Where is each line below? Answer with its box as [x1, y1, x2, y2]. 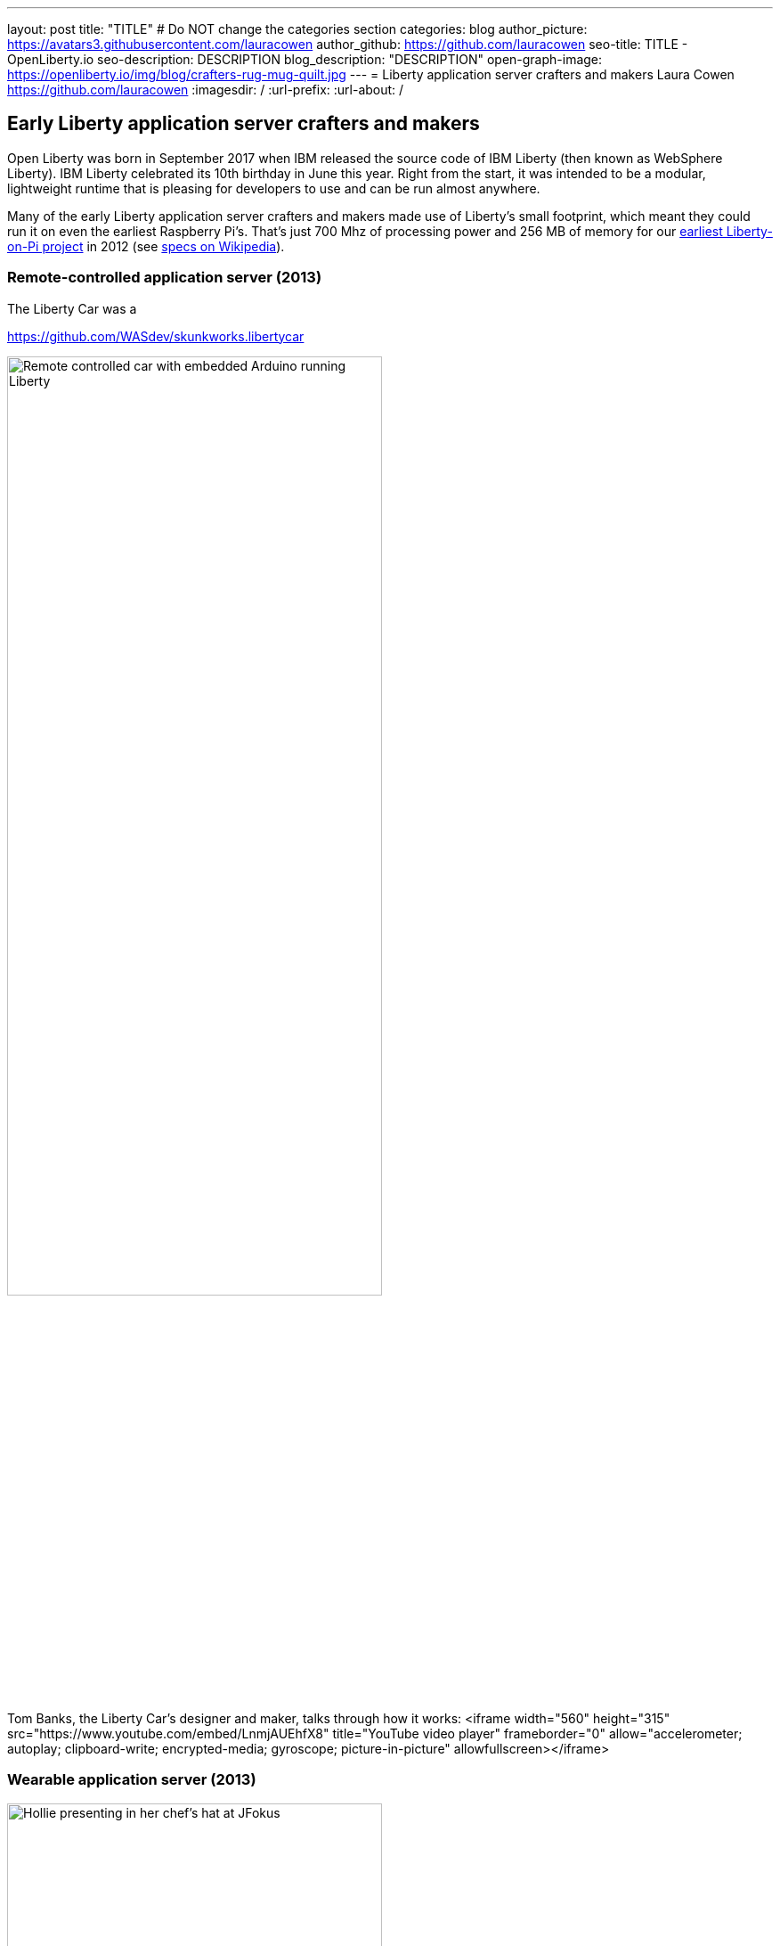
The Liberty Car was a [7, 300, 137, 316]
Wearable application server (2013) [7, 1770, 256, 1789]
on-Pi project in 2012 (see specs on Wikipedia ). [7, 238, 285, 254]
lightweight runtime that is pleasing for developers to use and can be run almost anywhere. [7, 180, 540, 196]
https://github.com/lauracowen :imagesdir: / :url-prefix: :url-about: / [7, 82, 404, 97]
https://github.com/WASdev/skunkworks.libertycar [7, 328, 305, 344]
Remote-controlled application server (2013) [7, 268, 322, 287]
